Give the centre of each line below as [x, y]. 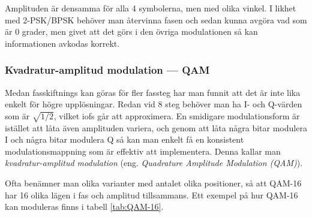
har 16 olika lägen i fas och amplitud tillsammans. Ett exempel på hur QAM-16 [151, 195]
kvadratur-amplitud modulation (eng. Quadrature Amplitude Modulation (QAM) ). [154, 163]
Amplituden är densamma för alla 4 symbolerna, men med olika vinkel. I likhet [151, 8]
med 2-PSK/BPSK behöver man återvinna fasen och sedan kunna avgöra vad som [156, 19]
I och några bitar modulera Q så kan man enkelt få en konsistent [124, 139]
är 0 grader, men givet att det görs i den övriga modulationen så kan [131, 31]
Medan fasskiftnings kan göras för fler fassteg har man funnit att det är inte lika [153, 92]
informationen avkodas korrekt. [62, 43]
